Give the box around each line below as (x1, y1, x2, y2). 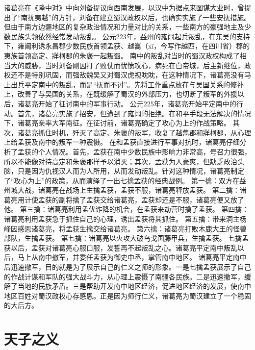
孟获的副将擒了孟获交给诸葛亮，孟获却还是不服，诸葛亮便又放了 (38, 194, 244, 204)
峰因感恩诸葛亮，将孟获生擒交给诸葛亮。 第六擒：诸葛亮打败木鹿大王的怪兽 (4, 223, 247, 233)
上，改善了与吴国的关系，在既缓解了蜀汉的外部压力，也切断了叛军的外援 (4, 89, 237, 99)
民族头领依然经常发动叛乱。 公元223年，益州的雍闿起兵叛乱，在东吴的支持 (10, 31, 250, 41)
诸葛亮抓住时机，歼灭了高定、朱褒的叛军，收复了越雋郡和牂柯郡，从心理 (17, 127, 251, 137)
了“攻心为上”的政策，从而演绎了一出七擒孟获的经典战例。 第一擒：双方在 (4, 175, 239, 185)
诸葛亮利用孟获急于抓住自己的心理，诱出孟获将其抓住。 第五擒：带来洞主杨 (4, 214, 247, 224)
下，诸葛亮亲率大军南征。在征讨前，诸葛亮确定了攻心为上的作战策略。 (4, 118, 230, 128)
